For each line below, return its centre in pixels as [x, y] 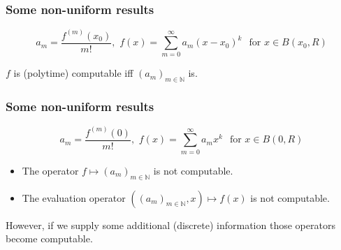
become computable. [49, 238]
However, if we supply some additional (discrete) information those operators [170, 225]
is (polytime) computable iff [73, 73]
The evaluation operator [74, 197]
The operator [50, 170]
